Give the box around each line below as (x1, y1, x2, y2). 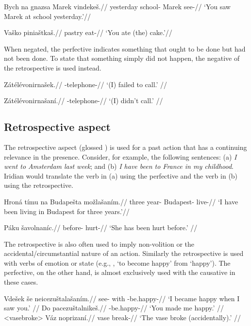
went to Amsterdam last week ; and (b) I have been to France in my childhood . (4, 161, 234, 171)
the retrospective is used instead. (4, 62, 101, 72)
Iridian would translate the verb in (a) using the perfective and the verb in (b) (4, 170, 238, 181)
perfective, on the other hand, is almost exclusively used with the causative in (4, 267, 235, 277)
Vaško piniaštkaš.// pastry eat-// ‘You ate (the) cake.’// (4, 27, 172, 37)
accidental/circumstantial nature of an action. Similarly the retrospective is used (4, 248, 244, 258)
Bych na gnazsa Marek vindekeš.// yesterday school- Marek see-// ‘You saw (4, 1, 231, 11)
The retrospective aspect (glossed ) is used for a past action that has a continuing (4, 142, 247, 152)
